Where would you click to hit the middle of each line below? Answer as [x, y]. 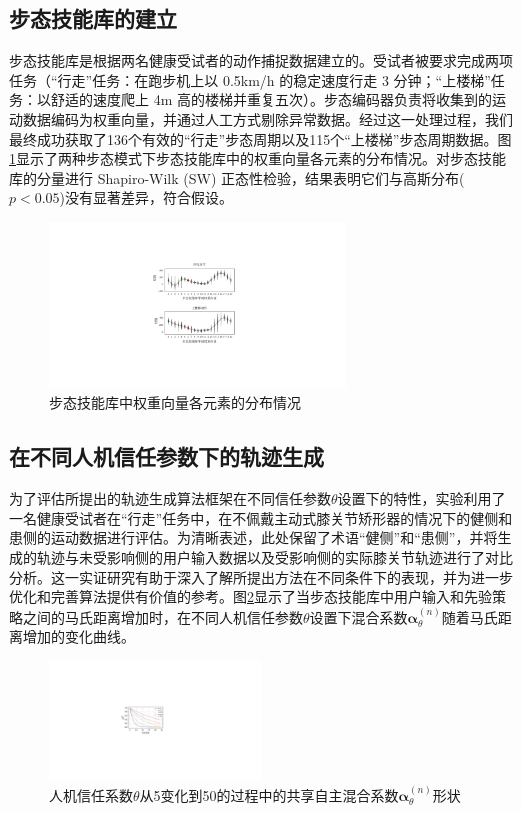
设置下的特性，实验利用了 [421, 498]
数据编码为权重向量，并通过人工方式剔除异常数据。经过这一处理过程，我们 [267, 118]
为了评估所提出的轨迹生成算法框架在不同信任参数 [170, 498]
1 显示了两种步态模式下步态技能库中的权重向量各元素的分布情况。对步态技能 [257, 158]
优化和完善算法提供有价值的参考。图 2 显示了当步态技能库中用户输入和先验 [250, 596]
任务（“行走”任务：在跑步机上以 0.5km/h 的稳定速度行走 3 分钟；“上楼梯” [250, 79]
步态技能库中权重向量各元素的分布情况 [175, 402]
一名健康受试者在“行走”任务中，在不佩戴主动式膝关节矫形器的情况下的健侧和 [261, 517]
